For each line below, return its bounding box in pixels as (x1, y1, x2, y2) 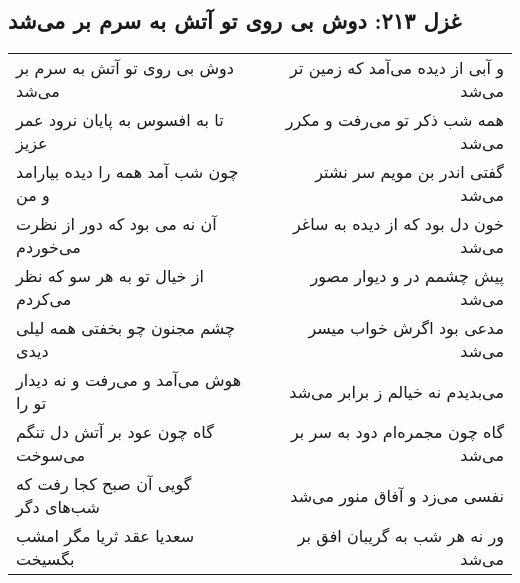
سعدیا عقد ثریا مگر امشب (16, 524, 195, 548)
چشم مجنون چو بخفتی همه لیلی (16, 316, 235, 340)
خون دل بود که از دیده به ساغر (292, 212, 504, 236)
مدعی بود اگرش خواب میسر (308, 316, 504, 340)
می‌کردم (16, 287, 72, 311)
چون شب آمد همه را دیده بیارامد (16, 160, 239, 184)
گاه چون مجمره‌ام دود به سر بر (291, 420, 504, 444)
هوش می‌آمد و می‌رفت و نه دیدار (16, 368, 242, 392)
